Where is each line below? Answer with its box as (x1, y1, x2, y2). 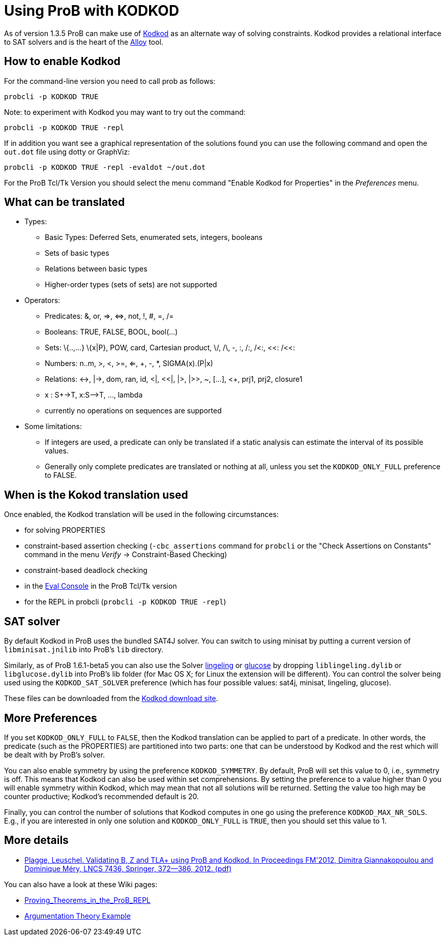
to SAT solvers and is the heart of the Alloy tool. (4, 37, 164, 46)
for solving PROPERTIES (24, 526, 105, 535)
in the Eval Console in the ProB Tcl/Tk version (24, 582, 177, 591)
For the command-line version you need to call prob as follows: (4, 76, 216, 85)
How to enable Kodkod (4, 55, 121, 68)
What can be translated (4, 196, 125, 209)
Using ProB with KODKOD (4, 2, 180, 19)
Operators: (24, 296, 61, 305)
